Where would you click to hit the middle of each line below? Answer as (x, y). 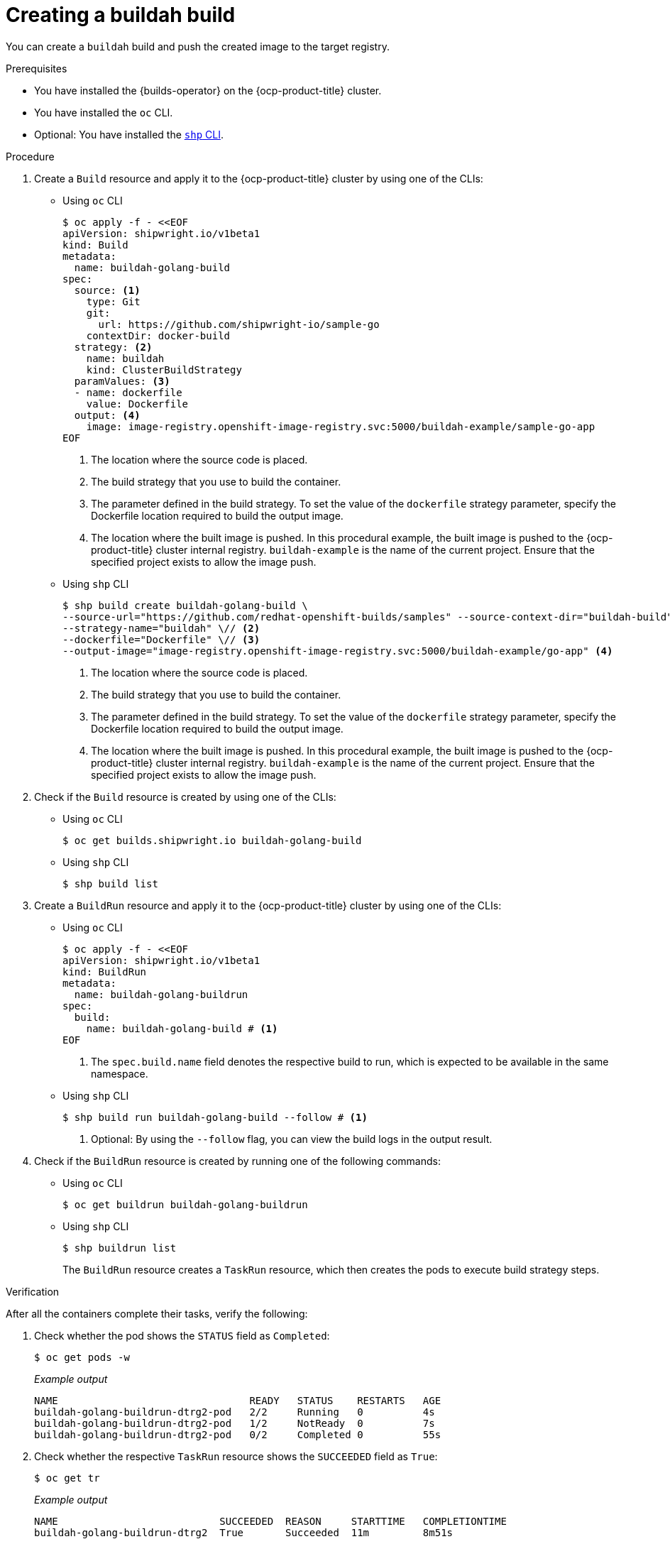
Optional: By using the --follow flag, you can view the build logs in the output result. (292, 1139)
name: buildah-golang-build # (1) (182, 1028)
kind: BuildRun (105, 971)
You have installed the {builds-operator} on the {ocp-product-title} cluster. (208, 90)
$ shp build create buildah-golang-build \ (185, 605)
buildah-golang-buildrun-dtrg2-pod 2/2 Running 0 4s (235, 1412)
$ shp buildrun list (120, 1248)
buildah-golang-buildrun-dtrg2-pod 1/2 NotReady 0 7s (235, 1423)
